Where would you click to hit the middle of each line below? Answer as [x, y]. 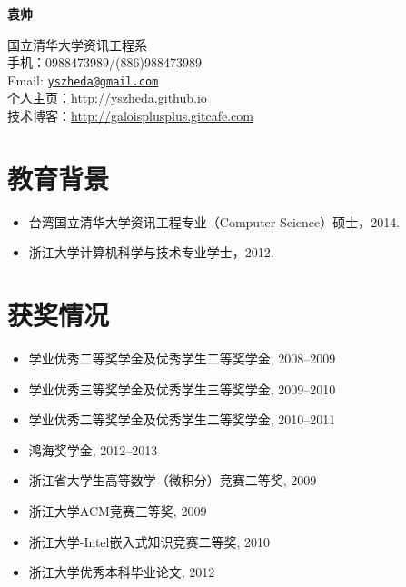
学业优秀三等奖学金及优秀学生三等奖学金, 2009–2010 [182, 388]
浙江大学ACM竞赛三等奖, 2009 [118, 511]
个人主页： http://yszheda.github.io [107, 98]
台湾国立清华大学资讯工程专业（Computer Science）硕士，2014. [214, 221]
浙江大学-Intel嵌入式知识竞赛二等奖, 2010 [149, 541]
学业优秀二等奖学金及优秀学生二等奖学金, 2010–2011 [182, 419]
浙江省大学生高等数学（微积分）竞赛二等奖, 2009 [173, 480]
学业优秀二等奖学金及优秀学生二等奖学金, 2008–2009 [182, 358]
